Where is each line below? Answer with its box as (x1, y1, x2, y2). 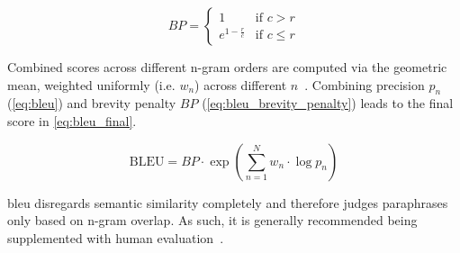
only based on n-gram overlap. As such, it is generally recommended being (7, 211, 418, 230)
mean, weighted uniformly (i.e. (7, 75, 176, 94)
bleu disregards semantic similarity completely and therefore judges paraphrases (7, 193, 448, 212)
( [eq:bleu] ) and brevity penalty (7, 94, 176, 113)
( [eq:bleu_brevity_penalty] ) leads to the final (202, 94, 454, 113)
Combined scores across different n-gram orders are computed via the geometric (7, 58, 447, 76)
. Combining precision (304, 75, 425, 94)
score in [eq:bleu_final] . (7, 111, 137, 130)
